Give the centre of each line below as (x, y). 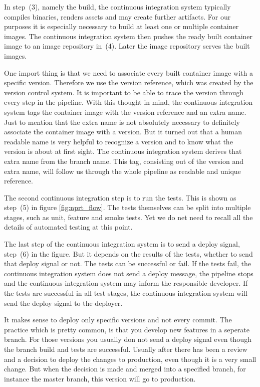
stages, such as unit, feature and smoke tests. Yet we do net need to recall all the (128, 217)
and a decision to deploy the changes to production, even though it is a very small (130, 359)
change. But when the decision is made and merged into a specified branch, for (125, 369)
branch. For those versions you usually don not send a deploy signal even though (128, 339)
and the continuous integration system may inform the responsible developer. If (126, 283)
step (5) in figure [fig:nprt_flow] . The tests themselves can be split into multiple (127, 207)
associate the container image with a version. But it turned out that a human (123, 132)
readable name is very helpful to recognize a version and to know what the (118, 141)
